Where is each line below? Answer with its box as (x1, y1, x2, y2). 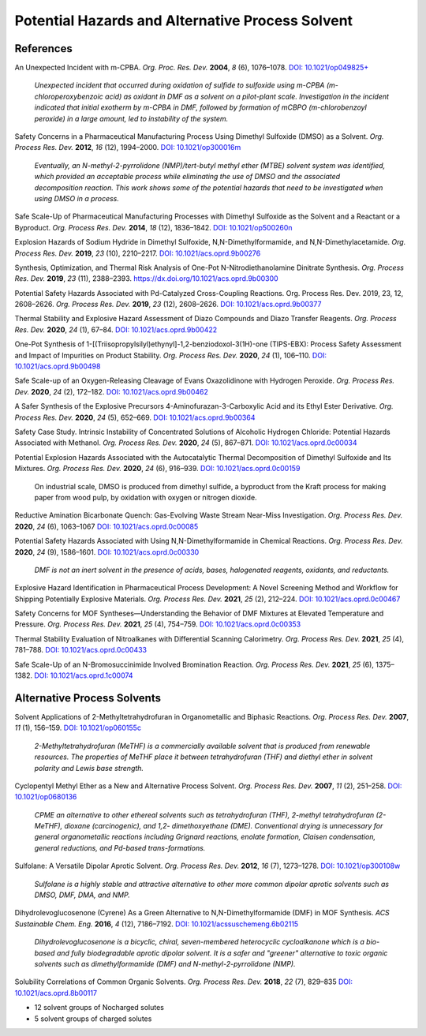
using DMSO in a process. (34, 193, 120, 203)
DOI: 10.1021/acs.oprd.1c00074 (34, 671, 133, 680)
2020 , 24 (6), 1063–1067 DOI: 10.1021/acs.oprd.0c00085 (14, 522, 199, 531)
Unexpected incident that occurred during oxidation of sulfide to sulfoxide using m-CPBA (34, 80, 325, 90)
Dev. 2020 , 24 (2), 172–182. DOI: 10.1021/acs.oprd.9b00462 (14, 387, 209, 396)
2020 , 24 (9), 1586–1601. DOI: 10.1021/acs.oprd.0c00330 (14, 547, 200, 556)
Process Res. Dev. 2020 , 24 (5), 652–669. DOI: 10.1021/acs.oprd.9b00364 (14, 413, 256, 422)
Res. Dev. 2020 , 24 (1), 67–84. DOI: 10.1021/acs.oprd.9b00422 (14, 324, 218, 335)
